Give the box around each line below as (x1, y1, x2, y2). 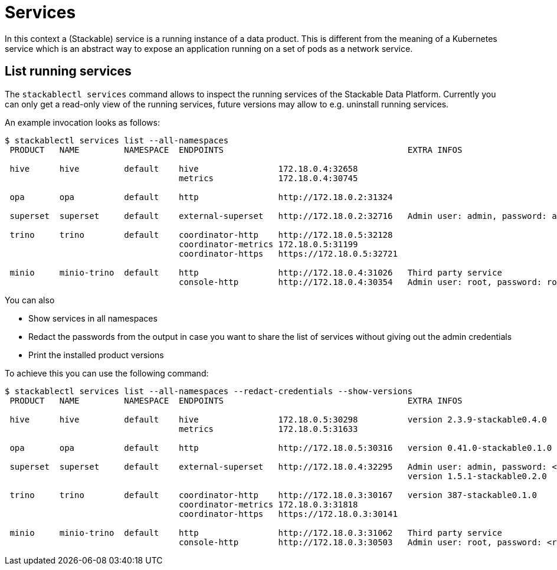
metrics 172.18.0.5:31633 (179, 424, 358, 434)
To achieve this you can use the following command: (5, 368, 209, 378)
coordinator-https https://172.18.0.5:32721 (179, 248, 398, 258)
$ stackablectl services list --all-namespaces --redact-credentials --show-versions (5, 386, 413, 396)
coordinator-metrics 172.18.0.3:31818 (179, 499, 358, 509)
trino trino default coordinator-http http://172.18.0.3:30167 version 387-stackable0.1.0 (9, 490, 537, 500)
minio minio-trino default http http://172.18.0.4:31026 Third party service (9, 267, 502, 277)
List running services (5, 64, 132, 79)
